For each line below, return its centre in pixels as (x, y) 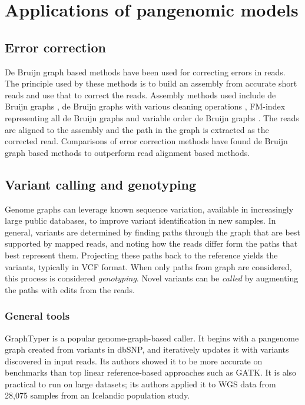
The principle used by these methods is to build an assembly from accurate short (151, 83)
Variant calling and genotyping (100, 184)
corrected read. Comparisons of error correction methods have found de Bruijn (146, 141)
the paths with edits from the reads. (70, 289)
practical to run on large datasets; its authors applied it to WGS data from (140, 384)
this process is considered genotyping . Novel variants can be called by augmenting (152, 278)
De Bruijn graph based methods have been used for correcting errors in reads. (145, 72)
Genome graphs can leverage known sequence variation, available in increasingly (149, 209)
